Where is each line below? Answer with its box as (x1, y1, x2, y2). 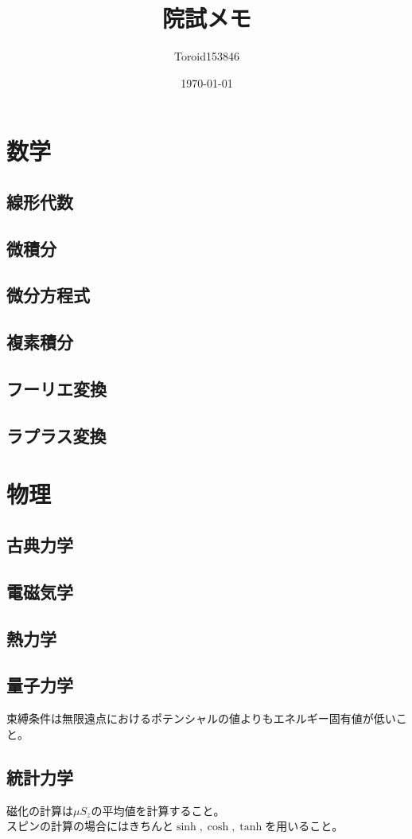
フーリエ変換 (6, 377, 107, 401)
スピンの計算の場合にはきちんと (6, 818, 173, 834)
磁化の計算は (6, 802, 73, 818)
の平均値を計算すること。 (91, 802, 225, 818)
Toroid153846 (173, 48, 240, 64)
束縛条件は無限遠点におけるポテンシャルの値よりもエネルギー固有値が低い (6, 710, 396, 727)
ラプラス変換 (6, 423, 107, 447)
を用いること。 (265, 818, 344, 834)
